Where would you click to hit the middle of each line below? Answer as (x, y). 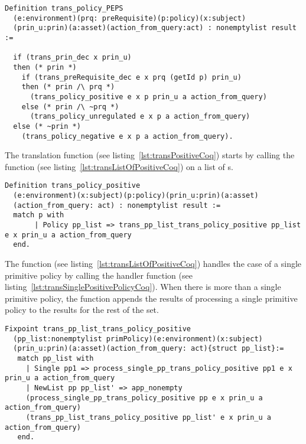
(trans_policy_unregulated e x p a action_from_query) (140, 117)
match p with (39, 215)
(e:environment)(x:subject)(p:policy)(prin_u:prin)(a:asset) (136, 196)
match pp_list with (56, 358)
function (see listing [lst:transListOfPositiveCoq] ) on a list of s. (119, 166)
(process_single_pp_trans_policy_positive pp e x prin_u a (144, 398)
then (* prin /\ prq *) (68, 87)
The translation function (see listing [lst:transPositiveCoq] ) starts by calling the (150, 155)
